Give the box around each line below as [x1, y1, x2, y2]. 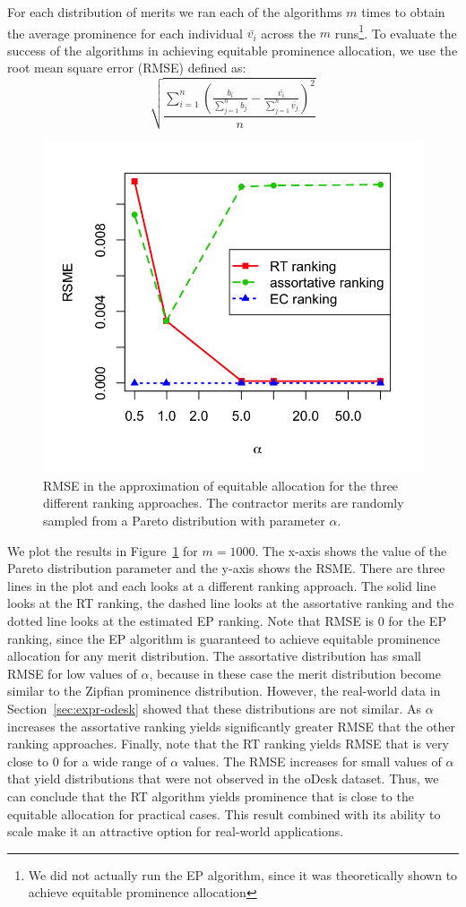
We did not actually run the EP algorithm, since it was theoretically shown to [28, 865, 458, 884]
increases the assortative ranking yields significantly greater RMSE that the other [7, 716, 456, 735]
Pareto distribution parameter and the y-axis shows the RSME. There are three [7, 559, 445, 578]
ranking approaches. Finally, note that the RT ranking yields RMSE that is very [7, 734, 449, 753]
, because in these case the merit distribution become [149, 663, 441, 682]
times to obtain [361, 3, 445, 21]
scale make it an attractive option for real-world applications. [7, 822, 344, 841]
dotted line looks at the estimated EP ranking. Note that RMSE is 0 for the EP [7, 611, 446, 629]
